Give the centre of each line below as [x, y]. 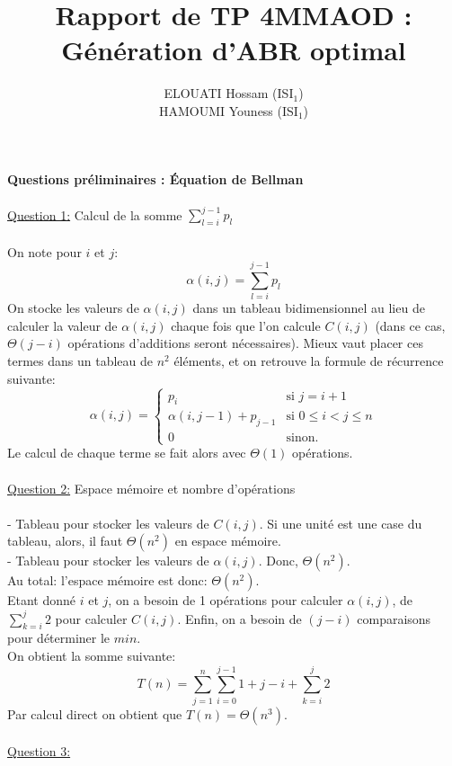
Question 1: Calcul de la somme [95, 214]
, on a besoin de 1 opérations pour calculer [226, 600]
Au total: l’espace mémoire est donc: [107, 580]
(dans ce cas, [410, 325]
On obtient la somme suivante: [92, 655]
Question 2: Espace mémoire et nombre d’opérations [151, 488]
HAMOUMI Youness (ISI [228, 110]
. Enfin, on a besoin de [239, 618]
